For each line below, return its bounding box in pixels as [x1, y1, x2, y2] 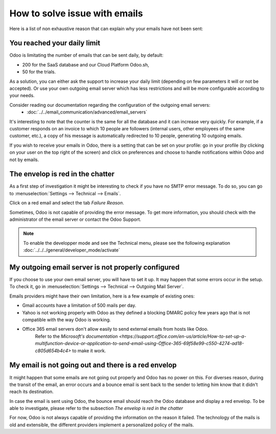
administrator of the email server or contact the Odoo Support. [9, 216, 142, 222]
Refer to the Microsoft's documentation [35, 333, 118, 339]
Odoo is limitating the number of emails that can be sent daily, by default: [9, 52, 164, 58]
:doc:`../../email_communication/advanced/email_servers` [27, 109, 148, 115]
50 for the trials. [22, 69, 56, 75]
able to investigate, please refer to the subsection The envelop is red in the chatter [9, 405, 183, 412]
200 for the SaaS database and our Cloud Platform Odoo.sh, [22, 61, 149, 67]
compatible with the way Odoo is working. [22, 317, 111, 323]
